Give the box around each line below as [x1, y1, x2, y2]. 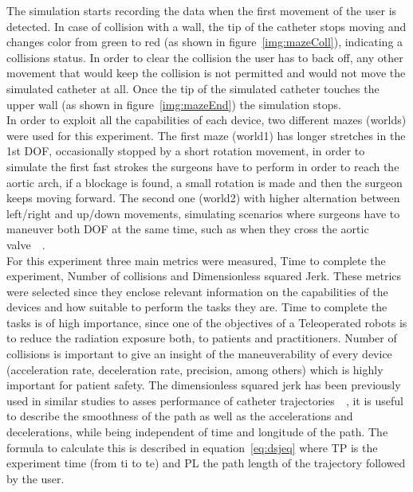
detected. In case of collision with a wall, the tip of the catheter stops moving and [6, 18, 407, 34]
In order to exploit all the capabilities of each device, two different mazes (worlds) [6, 111, 407, 128]
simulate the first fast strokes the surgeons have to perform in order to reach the [6, 158, 399, 174]
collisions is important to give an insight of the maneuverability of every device [6, 346, 392, 362]
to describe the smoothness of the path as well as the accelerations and [6, 408, 353, 424]
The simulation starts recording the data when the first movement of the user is [6, 2, 397, 18]
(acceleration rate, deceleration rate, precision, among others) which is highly [6, 361, 383, 377]
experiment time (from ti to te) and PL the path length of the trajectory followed [6, 455, 406, 471]
